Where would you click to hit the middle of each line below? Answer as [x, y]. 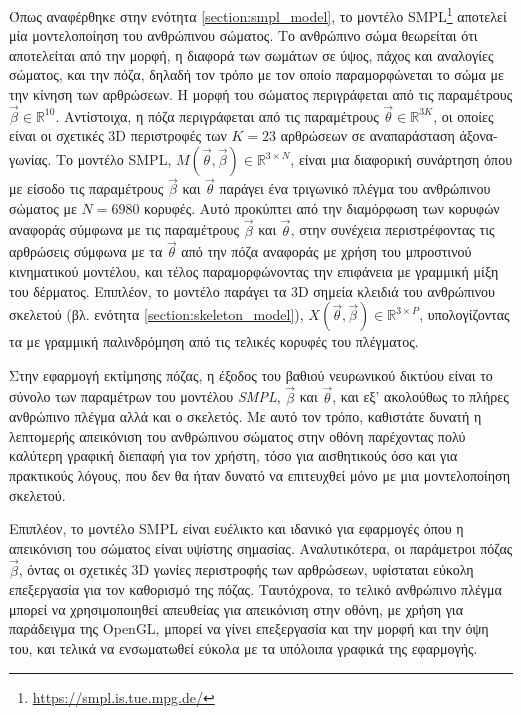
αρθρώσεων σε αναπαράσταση [367, 135]
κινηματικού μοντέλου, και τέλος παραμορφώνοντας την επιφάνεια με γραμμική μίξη [254, 271]
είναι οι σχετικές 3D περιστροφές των [118, 135]
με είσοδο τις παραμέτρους [86, 188]
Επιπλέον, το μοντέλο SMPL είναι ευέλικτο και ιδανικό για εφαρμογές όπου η [236, 528]
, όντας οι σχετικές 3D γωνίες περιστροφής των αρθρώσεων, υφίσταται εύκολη [246, 569]
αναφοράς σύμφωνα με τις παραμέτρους [124, 229]
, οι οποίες [463, 115]
